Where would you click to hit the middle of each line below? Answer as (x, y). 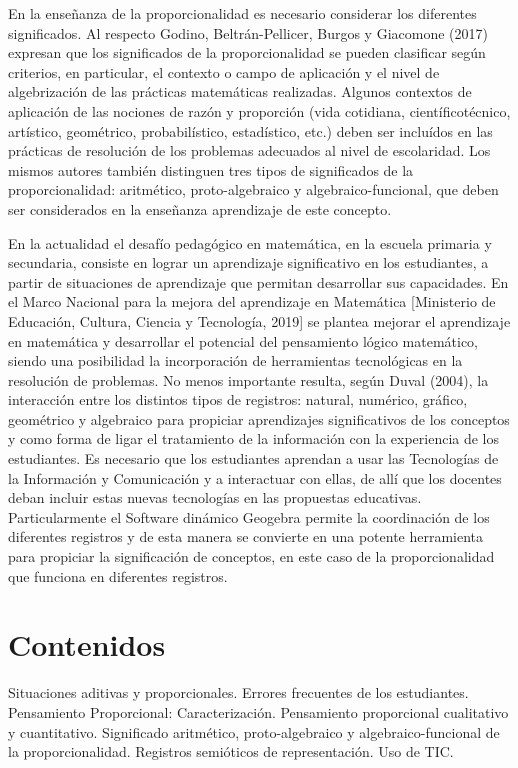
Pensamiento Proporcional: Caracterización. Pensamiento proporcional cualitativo (258, 711)
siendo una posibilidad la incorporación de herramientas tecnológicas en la (235, 360)
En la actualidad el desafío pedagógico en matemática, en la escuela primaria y (250, 242)
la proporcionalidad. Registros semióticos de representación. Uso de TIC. (231, 751)
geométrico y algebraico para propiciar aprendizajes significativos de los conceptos (259, 418)
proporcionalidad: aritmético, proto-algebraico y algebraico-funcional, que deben (253, 189)
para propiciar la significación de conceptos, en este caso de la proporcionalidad (251, 556)
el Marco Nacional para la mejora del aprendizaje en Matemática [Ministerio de (252, 301)
